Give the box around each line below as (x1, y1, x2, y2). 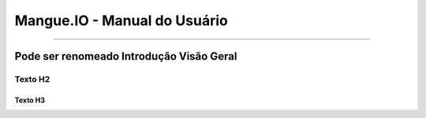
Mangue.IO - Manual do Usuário (14, 12, 229, 29)
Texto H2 (14, 73, 50, 84)
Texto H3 (14, 95, 46, 105)
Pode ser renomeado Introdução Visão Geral (14, 50, 237, 63)
